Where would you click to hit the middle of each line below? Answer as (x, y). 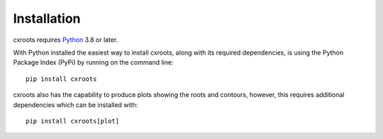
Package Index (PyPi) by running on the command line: (93, 62)
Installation (47, 18)
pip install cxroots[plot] (73, 121)
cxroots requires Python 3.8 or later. (66, 40)
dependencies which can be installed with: (76, 105)
